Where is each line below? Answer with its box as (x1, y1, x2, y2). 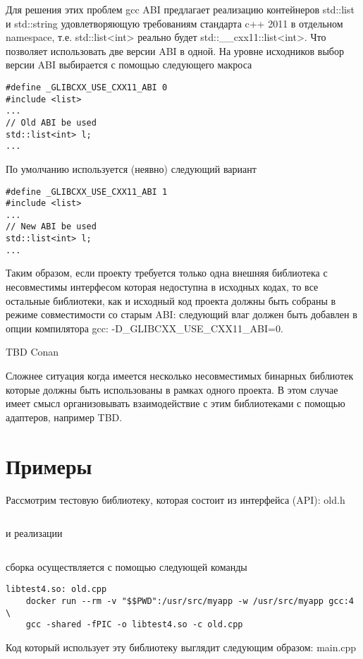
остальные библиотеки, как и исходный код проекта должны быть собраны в (6, 293, 336, 308)
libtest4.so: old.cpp (6, 584, 107, 595)
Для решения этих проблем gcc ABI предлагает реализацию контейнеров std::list (6, 2, 355, 16)
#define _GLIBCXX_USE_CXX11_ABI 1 (6, 186, 168, 197)
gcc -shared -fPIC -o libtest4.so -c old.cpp (25, 619, 243, 630)
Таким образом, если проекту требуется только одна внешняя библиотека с (6, 265, 328, 280)
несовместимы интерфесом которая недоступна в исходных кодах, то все (6, 279, 319, 294)
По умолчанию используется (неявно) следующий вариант (6, 161, 257, 176)
